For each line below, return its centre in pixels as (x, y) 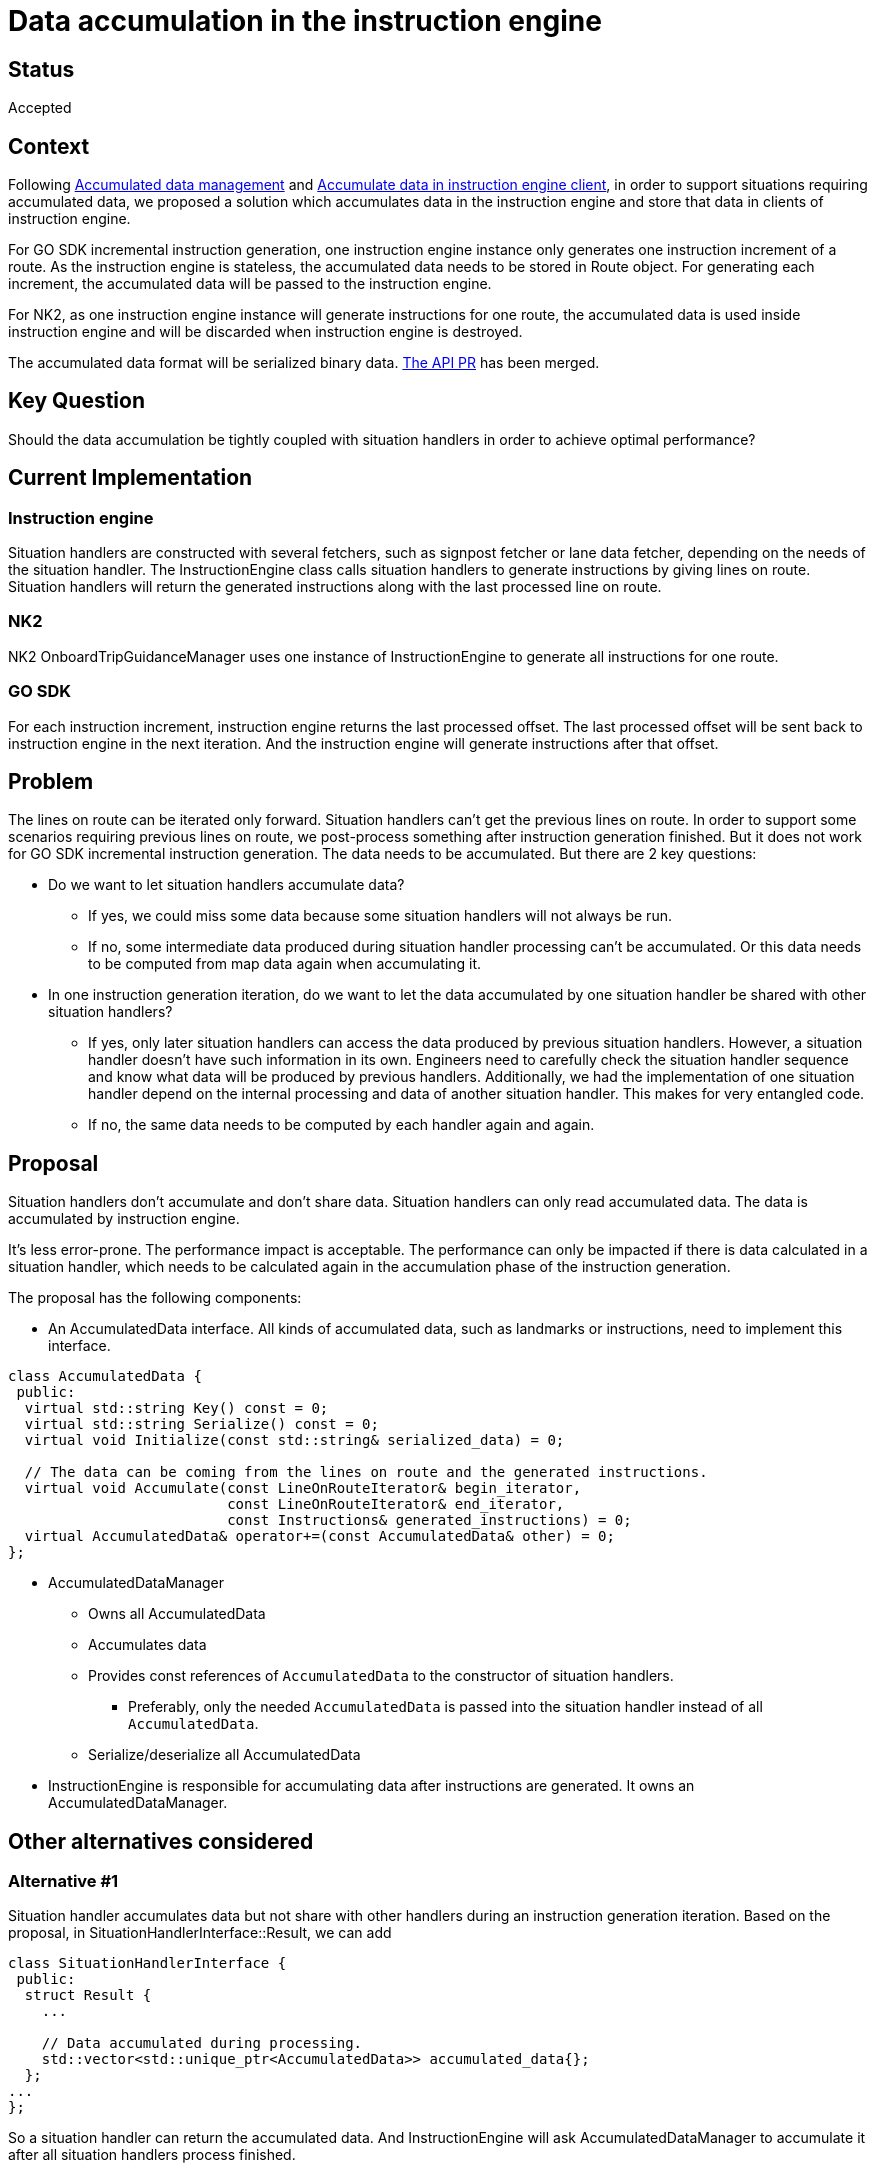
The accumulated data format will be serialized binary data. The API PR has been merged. (304, 363)
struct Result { (88, 1995)
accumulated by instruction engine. (124, 1219)
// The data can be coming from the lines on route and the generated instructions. (366, 1472)
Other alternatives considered (161, 1841)
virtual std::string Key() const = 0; (176, 1408)
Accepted (40, 108)
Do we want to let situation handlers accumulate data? (226, 885)
